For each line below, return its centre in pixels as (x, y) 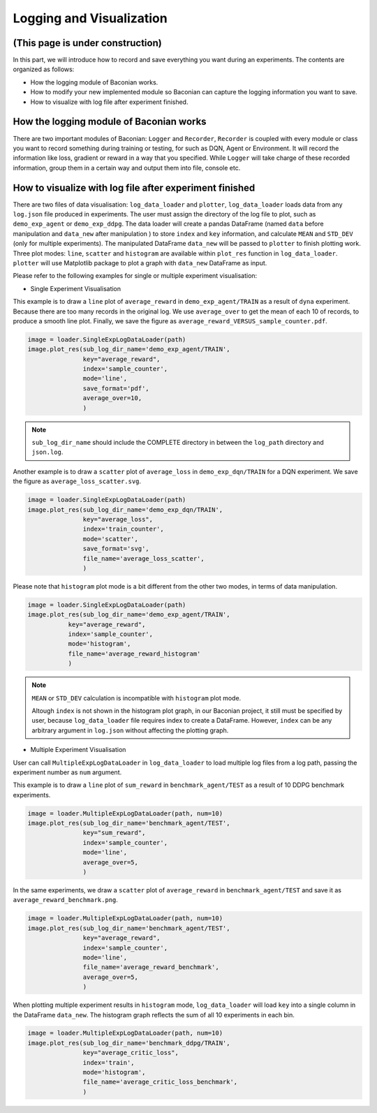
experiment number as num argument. (67, 772)
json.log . (47, 452)
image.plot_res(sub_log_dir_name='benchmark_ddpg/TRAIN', (129, 1043)
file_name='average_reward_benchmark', (151, 967)
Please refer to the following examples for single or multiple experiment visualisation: (135, 276)
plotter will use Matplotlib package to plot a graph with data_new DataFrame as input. (140, 263)
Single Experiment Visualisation (76, 288)
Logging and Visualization (90, 18)
